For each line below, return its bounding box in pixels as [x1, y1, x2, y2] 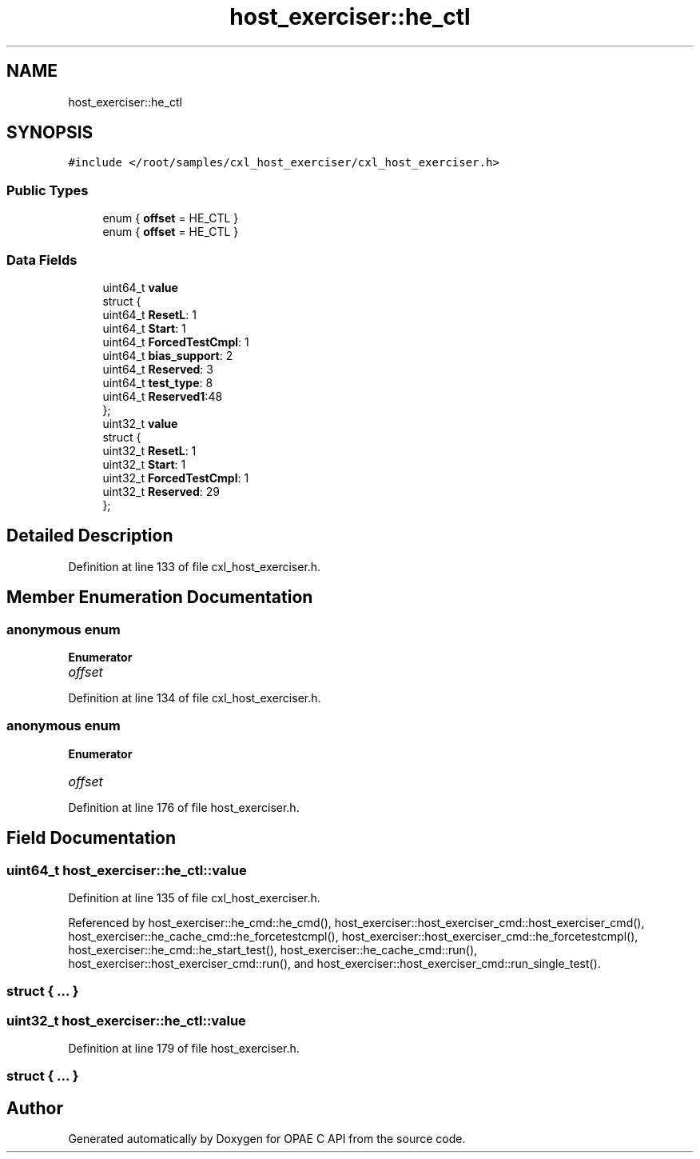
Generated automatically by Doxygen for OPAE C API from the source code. [68, 1132, 466, 1146]
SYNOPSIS [6, 122, 93, 143]
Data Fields [6, 251, 78, 268]
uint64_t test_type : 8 [102, 375, 213, 390]
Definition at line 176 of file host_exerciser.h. [68, 800, 300, 814]
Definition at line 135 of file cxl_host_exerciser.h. [68, 890, 320, 905]
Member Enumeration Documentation [6, 587, 313, 608]
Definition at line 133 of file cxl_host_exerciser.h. [68, 559, 321, 574]
